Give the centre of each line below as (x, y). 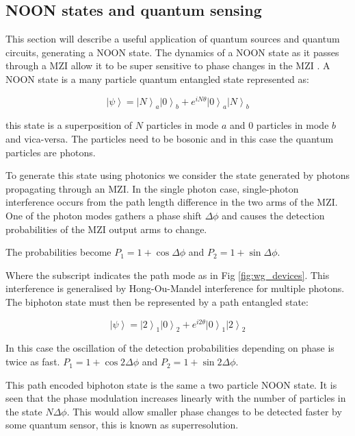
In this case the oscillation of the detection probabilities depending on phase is (170, 348)
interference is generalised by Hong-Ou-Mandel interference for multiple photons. (175, 288)
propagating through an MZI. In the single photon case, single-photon (152, 188)
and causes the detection (273, 216)
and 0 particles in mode (279, 125)
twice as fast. (33, 362)
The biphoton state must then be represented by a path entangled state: (157, 301)
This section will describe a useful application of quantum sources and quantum (173, 39)
